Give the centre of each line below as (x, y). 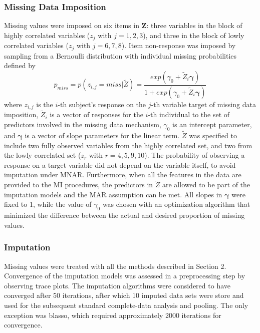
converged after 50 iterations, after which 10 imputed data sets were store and (124, 295)
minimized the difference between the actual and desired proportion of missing (124, 215)
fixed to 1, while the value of (48, 204)
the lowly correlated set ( (43, 155)
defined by (20, 65)
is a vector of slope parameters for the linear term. (102, 135)
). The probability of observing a (195, 155)
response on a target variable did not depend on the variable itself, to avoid (120, 164)
